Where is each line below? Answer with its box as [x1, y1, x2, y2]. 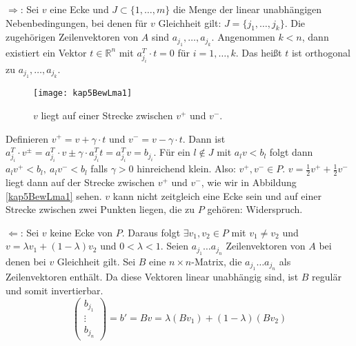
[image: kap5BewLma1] [33, 88, 132, 99]
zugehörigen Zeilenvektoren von [6, 30, 139, 44]
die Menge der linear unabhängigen [172, 2, 322, 16]
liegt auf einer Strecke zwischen [41, 108, 173, 122]
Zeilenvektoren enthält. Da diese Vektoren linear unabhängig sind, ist [6, 269, 299, 284]
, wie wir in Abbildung [201, 175, 297, 190]
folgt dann [269, 145, 313, 159]
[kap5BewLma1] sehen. [6, 188, 102, 203]
